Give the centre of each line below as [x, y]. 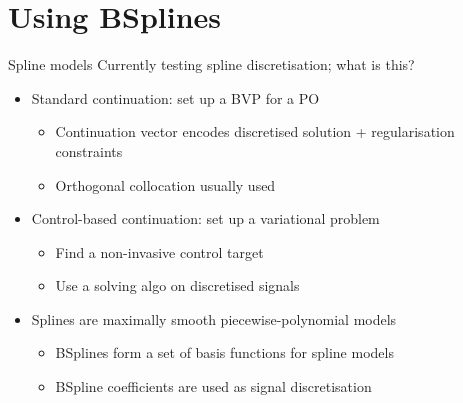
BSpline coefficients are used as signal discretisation [213, 386]
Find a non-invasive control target [159, 251]
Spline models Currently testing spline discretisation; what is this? [211, 64]
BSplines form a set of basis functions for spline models [224, 352]
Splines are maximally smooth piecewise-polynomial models [214, 318]
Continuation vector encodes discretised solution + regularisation [255, 131]
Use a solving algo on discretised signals [177, 285]
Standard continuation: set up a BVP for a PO [175, 97]
